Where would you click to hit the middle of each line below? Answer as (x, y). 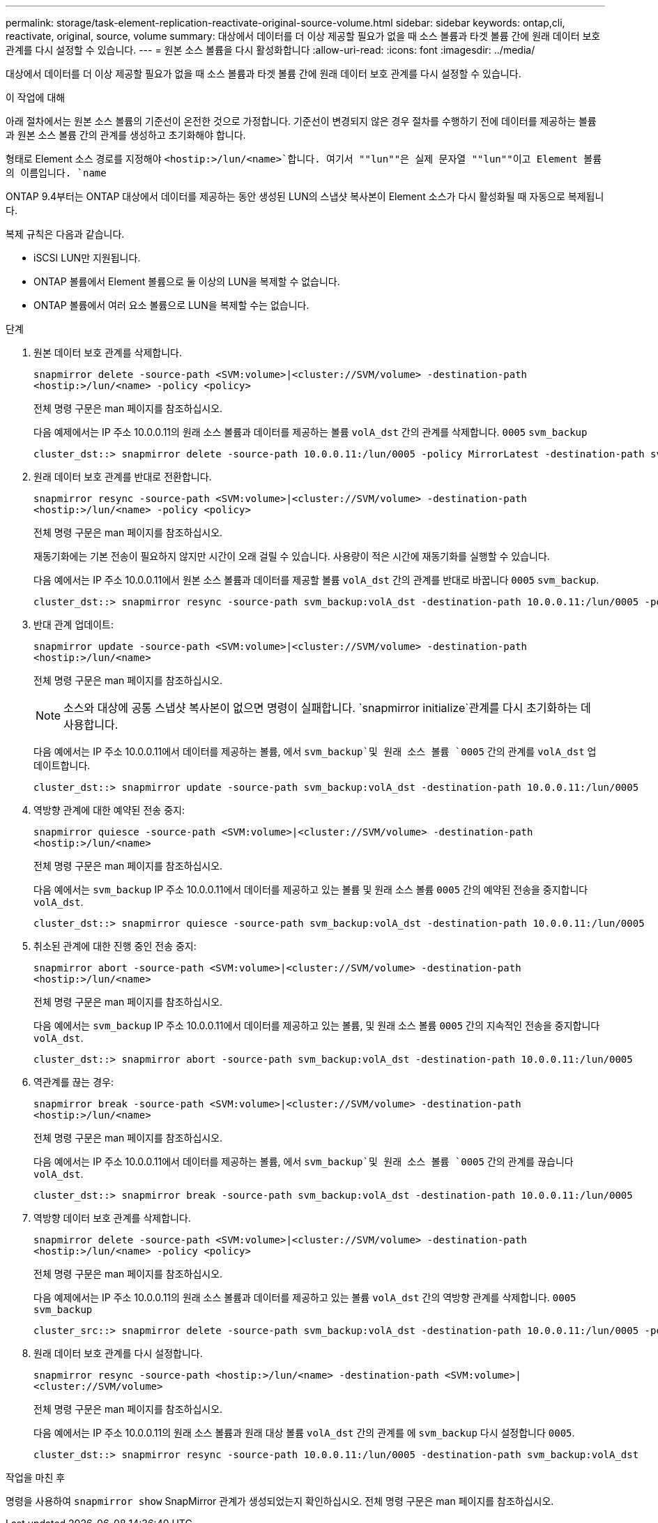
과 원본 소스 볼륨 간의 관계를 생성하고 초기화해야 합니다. (126, 135)
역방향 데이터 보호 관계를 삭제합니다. (112, 1218)
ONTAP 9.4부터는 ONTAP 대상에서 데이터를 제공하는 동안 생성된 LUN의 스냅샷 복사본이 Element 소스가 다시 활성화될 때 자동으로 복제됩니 (305, 196)
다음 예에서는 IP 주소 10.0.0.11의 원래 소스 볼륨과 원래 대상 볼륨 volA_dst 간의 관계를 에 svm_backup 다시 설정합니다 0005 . (304, 1433)
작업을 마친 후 (36, 1477)
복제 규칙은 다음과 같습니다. (65, 234)
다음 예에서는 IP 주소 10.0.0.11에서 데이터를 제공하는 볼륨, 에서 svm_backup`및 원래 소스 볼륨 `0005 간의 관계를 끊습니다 (304, 1161)
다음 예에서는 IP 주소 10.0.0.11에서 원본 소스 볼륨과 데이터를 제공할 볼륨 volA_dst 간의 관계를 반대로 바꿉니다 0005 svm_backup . (316, 580)
